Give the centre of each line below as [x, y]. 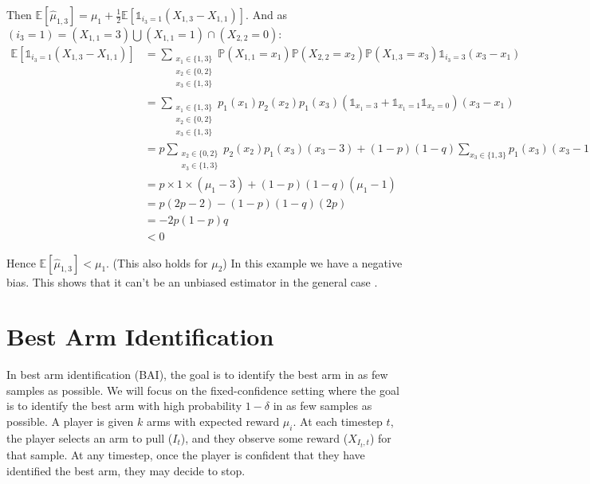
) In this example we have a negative [313, 262]
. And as [266, 14]
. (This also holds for [157, 262]
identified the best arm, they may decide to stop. [126, 470]
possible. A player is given [70, 422]
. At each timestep [338, 422]
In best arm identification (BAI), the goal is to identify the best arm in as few [197, 375]
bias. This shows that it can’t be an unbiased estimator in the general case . [192, 281]
